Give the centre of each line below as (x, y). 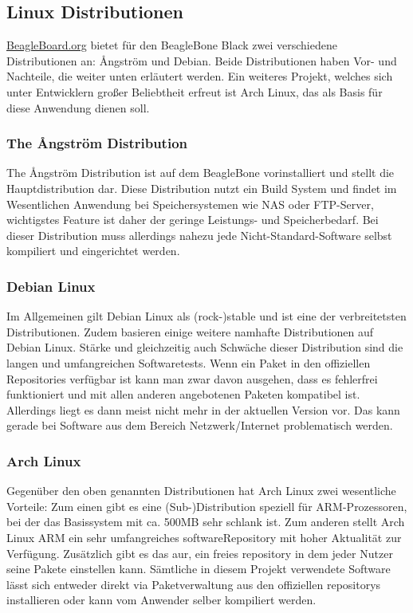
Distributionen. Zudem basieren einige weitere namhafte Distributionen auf (190, 331)
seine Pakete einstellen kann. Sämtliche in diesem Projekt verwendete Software (199, 569)
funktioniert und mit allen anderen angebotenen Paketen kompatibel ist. (183, 394)
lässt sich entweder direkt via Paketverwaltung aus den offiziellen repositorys (194, 584)
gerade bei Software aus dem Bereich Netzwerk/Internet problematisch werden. (200, 425)
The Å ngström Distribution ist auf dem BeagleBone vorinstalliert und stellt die (201, 173)
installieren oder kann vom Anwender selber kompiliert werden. (161, 600)
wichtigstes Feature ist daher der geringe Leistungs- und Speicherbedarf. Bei (193, 220)
